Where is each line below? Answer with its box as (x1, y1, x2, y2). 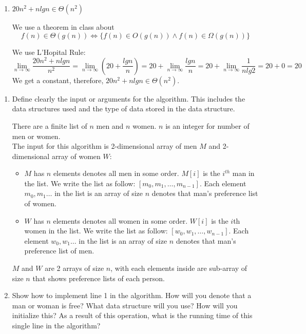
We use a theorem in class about (12, 22, 114, 32)
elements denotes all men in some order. (53, 168, 179, 179)
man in (232, 168, 255, 179)
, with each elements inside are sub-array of (110, 263, 247, 273)
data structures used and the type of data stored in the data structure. (12, 103, 235, 114)
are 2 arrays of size (45, 263, 104, 273)
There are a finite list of (12, 120, 87, 131)
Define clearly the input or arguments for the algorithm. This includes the (12, 93, 245, 104)
